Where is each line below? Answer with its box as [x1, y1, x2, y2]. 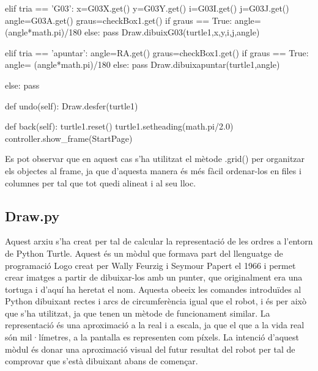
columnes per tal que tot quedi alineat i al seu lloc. [5, 176, 196, 189]
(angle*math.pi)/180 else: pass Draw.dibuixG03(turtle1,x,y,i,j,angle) [5, 26, 260, 39]
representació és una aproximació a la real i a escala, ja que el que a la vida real [5, 318, 305, 331]
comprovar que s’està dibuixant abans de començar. [5, 354, 198, 367]
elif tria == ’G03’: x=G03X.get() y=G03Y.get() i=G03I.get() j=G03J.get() [5, 2, 289, 14]
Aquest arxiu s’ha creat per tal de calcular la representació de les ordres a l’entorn [5, 235, 313, 248]
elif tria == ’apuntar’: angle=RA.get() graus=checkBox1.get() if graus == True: [5, 46, 309, 59]
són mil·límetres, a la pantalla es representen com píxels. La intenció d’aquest [5, 331, 300, 343]
